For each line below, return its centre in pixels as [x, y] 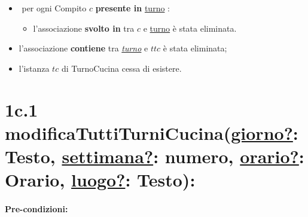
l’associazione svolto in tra [84, 28]
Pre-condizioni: [36, 208]
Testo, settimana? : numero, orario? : [155, 156]
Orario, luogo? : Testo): [100, 180]
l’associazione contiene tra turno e [83, 48]
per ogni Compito [54, 8]
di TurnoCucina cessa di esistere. [121, 68]
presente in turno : [132, 8]
